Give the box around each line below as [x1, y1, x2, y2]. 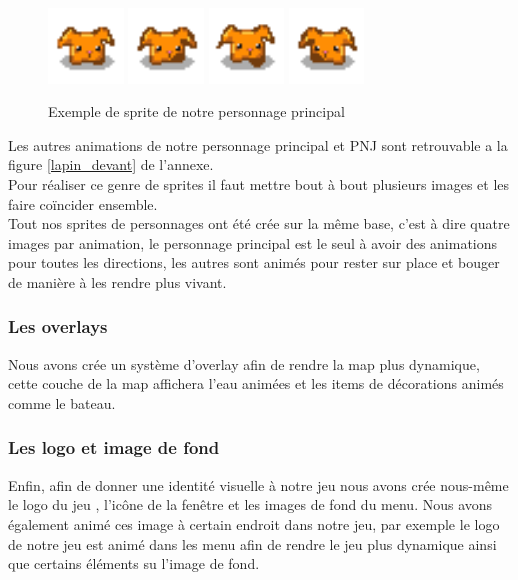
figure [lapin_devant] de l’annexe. [8, 154, 214, 175]
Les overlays [8, 314, 108, 339]
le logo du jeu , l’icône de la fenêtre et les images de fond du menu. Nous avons [8, 494, 493, 515]
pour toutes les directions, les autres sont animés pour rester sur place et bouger [8, 252, 500, 273]
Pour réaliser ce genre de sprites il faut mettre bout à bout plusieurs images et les [8, 173, 510, 194]
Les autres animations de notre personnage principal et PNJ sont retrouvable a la [8, 134, 508, 155]
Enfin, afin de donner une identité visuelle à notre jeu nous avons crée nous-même [8, 474, 509, 495]
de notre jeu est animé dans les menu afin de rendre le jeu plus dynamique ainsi [8, 533, 497, 554]
